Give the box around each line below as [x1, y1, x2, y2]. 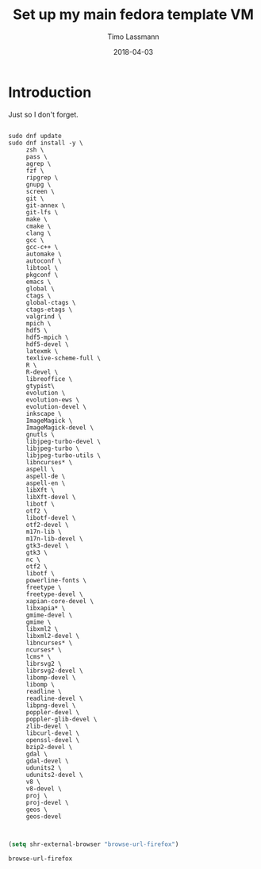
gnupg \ [25, 180, 52, 188]
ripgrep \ [25, 173, 59, 182]
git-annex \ [25, 201, 66, 210]
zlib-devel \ [25, 722, 69, 730]
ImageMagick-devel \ [25, 423, 94, 432]
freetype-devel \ [25, 590, 83, 598]
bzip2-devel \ [25, 743, 73, 751]
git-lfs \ [25, 208, 59, 216]
